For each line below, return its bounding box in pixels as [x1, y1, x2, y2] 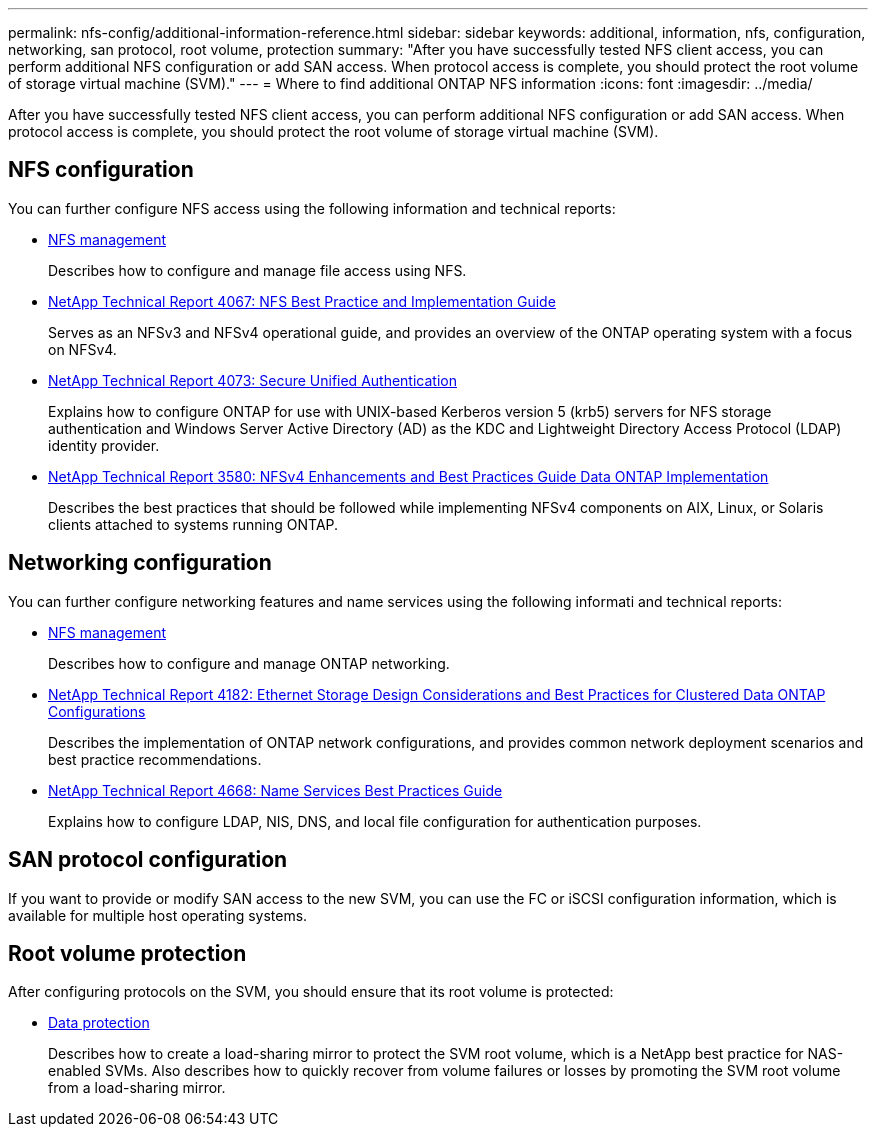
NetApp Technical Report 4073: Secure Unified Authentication [48, 371, 457, 389]
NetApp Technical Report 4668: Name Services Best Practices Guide [48, 781, 503, 799]
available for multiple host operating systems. [8, 906, 308, 924]
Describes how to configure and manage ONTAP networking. [48, 654, 450, 672]
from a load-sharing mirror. [48, 1079, 226, 1097]
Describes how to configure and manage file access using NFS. [48, 261, 467, 279]
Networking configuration [8, 550, 272, 576]
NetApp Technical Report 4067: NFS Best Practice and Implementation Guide [48, 292, 556, 310]
